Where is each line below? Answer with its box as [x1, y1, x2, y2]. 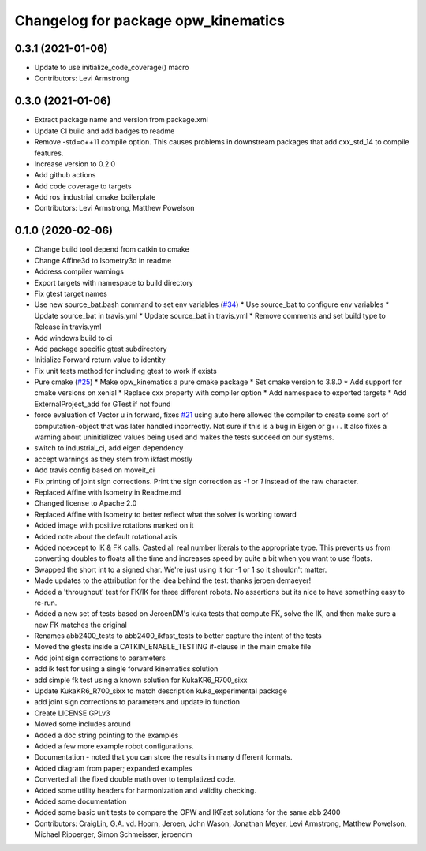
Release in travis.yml [34, 322, 102, 331]
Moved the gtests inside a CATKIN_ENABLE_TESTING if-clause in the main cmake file [34, 642, 312, 651]
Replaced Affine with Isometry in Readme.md [34, 487, 181, 497]
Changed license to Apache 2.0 [34, 498, 137, 508]
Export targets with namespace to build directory [34, 278, 193, 287]
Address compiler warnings [34, 267, 124, 276]
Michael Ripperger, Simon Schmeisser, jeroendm [34, 830, 192, 839]
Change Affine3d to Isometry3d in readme [34, 256, 172, 265]
